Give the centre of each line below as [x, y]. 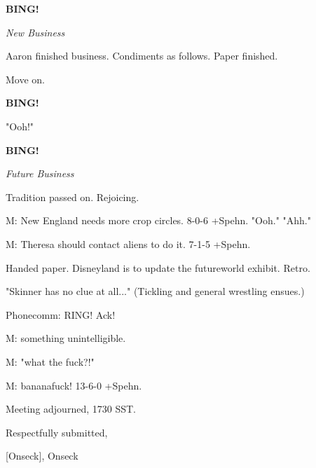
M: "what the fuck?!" [50, 361]
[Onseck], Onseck [42, 456]
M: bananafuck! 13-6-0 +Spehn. [74, 385]
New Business [35, 32]
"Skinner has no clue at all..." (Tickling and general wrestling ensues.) [155, 291]
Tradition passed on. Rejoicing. [73, 197]
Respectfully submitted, [57, 432]
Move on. [25, 79]
